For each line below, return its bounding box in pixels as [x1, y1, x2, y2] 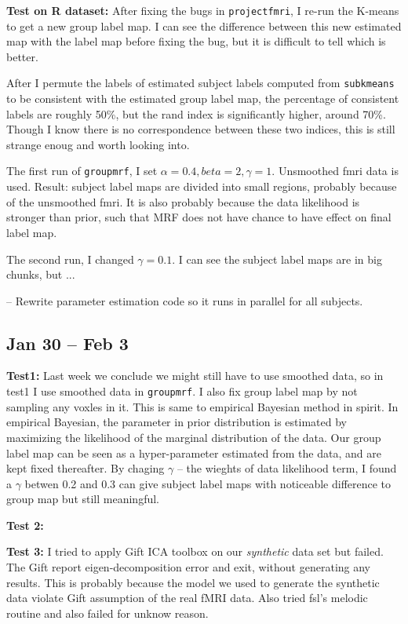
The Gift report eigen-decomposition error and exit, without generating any [6, 559, 371, 575]
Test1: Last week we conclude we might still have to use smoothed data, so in [6, 367, 384, 384]
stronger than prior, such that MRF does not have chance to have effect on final [6, 209, 392, 225]
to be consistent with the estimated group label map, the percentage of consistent [6, 90, 399, 107]
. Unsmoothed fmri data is [271, 162, 399, 179]
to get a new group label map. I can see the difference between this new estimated [6, 17, 402, 34]
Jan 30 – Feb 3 [6, 330, 129, 355]
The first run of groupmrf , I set [6, 162, 158, 179]
